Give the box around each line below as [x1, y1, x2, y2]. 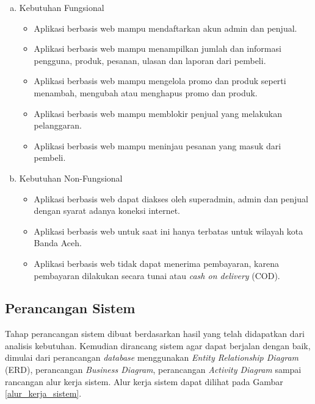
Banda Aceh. [34, 236, 82, 249]
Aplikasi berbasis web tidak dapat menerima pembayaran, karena [34, 257, 279, 269]
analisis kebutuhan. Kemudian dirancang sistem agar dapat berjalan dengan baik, [5, 339, 311, 352]
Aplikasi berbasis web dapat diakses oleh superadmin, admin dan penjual [34, 192, 308, 205]
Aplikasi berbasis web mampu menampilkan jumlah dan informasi [34, 42, 281, 55]
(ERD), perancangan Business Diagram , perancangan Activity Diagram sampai [5, 363, 302, 376]
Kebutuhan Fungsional [19, 1, 104, 13]
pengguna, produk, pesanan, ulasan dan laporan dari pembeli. [34, 54, 266, 66]
